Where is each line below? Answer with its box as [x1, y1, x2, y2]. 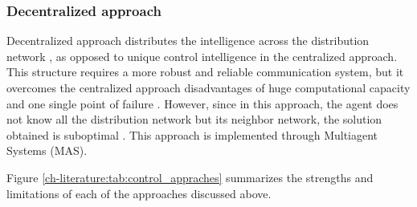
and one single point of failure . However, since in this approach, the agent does [6, 95, 399, 112]
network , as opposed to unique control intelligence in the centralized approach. [6, 47, 398, 64]
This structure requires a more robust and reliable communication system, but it [6, 63, 404, 80]
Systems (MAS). [6, 142, 88, 159]
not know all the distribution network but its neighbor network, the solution [6, 111, 382, 128]
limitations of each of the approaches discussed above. [6, 185, 272, 201]
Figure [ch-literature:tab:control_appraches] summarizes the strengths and [6, 168, 374, 185]
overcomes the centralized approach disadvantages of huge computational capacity [6, 79, 411, 95]
